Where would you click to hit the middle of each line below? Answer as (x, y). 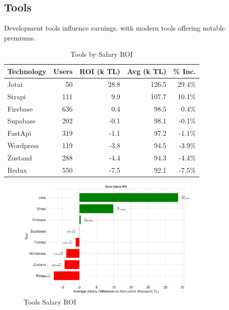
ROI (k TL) (100, 71)
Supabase (21, 121)
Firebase (20, 108)
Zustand (20, 157)
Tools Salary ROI (50, 301)
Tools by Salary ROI (101, 54)
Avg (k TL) (147, 71)
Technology (27, 71)
